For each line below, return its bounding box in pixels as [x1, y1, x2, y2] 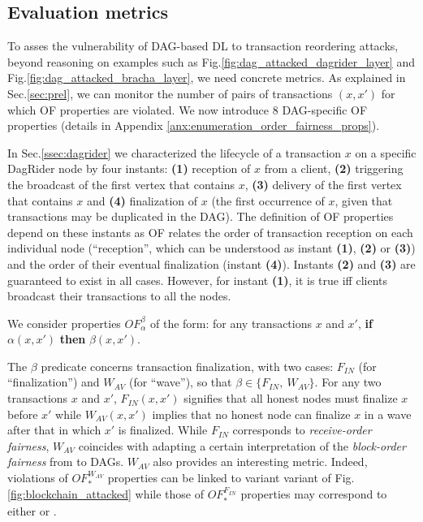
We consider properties [7, 314, 121, 331]
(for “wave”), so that [128, 373, 232, 390]
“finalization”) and [7, 373, 100, 390]
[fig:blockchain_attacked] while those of [7, 485, 204, 503]
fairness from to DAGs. [7, 453, 124, 470]
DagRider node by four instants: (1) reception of [7, 160, 251, 177]
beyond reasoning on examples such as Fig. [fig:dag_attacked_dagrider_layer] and [7, 53, 415, 70]
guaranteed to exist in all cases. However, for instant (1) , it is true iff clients [7, 271, 387, 288]
